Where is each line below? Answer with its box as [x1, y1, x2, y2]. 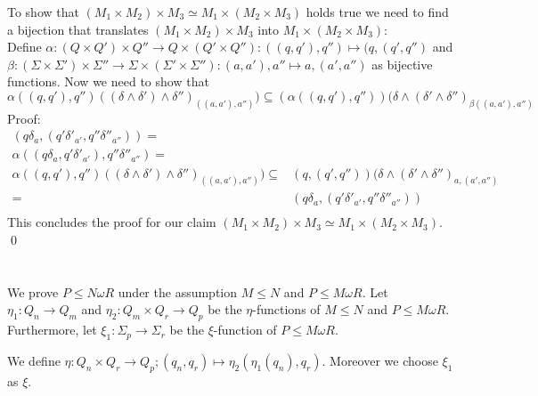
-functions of [252, 300, 321, 319]
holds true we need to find [306, 3, 449, 20]
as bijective [371, 54, 433, 73]
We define [7, 352, 61, 369]
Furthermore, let [7, 320, 97, 339]
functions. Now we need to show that [7, 72, 209, 91]
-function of [213, 320, 277, 339]
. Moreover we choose [322, 352, 438, 369]
